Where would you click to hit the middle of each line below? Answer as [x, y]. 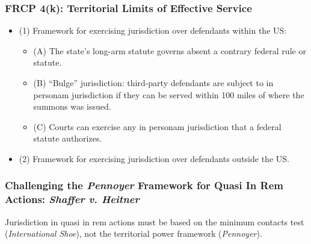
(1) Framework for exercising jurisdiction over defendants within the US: [153, 30]
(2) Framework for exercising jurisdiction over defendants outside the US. [154, 158]
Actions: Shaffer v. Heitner [72, 199]
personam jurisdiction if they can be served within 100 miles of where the [169, 94]
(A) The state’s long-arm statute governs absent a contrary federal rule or [170, 50]
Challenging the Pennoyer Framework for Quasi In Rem [144, 185]
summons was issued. [72, 106]
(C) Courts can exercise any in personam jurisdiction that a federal [157, 126]
